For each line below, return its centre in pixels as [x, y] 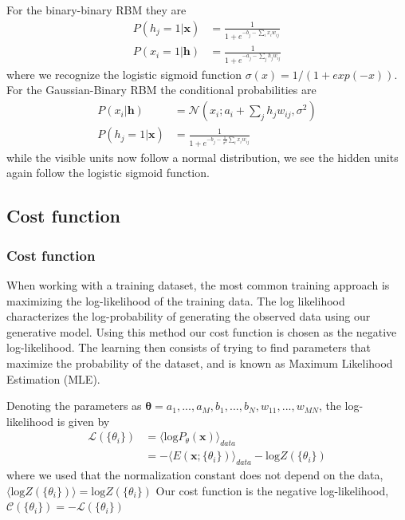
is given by [83, 421]
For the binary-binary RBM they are [96, 10]
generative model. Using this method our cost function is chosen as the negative [202, 331]
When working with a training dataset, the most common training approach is [198, 285]
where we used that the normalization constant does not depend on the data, [195, 475]
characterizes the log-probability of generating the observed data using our [189, 316]
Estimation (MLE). [53, 378]
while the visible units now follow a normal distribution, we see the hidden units [202, 157]
